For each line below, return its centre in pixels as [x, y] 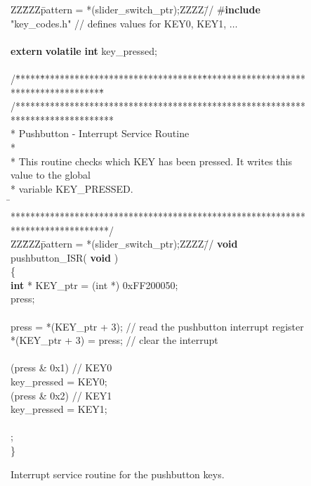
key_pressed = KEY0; [59, 382]
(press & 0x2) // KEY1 [61, 395]
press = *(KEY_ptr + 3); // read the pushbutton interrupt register [157, 326]
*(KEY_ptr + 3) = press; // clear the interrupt [114, 340]
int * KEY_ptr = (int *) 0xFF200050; [94, 284]
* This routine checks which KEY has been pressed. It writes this [151, 161]
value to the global [51, 175]
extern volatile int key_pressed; [84, 50]
